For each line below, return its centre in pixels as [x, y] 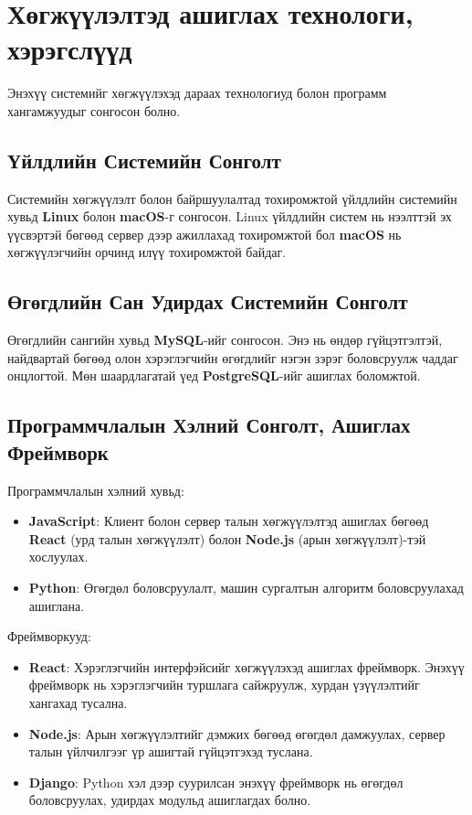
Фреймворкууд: [49, 636]
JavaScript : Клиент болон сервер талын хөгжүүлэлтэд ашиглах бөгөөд [229, 521]
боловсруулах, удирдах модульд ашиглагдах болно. [170, 800]
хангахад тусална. [78, 702]
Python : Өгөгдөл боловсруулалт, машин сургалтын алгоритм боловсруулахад [246, 588]
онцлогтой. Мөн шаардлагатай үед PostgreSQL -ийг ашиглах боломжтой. [214, 375]
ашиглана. [57, 605]
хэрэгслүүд [70, 49]
